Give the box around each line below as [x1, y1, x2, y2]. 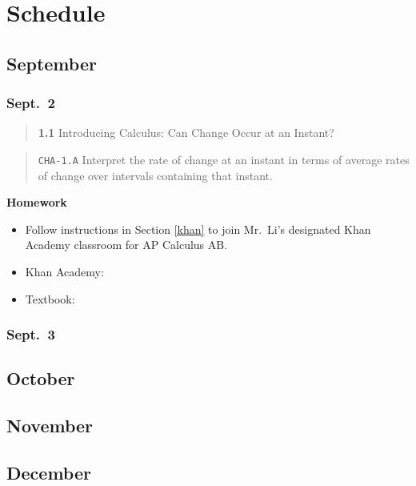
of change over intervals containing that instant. [38, 167, 273, 183]
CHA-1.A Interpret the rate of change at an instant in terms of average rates [38, 151, 410, 167]
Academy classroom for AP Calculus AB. [25, 236, 228, 253]
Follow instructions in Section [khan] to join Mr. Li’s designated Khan [25, 220, 371, 237]
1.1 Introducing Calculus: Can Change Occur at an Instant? [38, 124, 334, 141]
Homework [6, 194, 67, 211]
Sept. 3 [6, 324, 55, 344]
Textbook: [25, 290, 75, 307]
